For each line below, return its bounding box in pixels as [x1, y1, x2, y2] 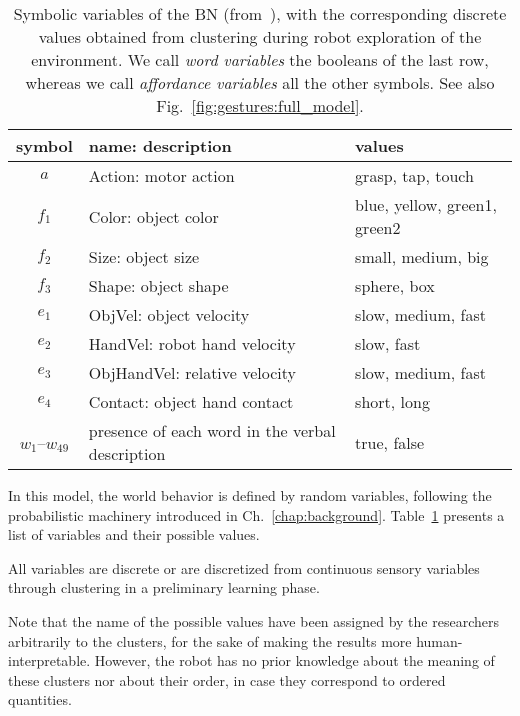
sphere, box [355, 274, 435, 297]
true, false [355, 430, 425, 454]
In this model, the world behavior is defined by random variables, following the [8, 485, 492, 505]
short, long [355, 390, 430, 413]
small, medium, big [355, 245, 489, 268]
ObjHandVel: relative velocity [88, 361, 297, 384]
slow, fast [355, 332, 421, 355]
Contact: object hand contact [88, 390, 294, 413]
